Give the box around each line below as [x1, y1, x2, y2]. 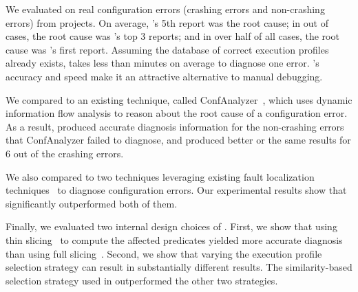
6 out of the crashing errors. [6, 146, 124, 160]
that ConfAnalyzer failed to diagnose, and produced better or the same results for [6, 133, 351, 147]
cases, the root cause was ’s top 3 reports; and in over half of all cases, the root [6, 29, 339, 43]
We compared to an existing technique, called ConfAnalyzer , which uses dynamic [6, 92, 352, 106]
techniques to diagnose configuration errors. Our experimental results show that [6, 183, 347, 197]
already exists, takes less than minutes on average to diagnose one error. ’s [6, 56, 319, 70]
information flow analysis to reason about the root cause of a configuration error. [6, 106, 348, 120]
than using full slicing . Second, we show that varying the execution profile [6, 246, 322, 260]
